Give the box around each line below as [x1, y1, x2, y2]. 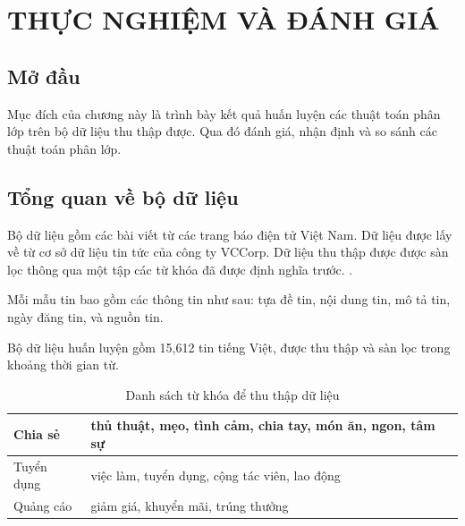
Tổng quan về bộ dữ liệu [7, 182, 239, 210]
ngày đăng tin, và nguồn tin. [7, 307, 164, 326]
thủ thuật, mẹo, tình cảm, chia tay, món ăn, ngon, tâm [90, 416, 435, 435]
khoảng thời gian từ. [7, 355, 119, 374]
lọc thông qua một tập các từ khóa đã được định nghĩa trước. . [7, 259, 353, 278]
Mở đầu [7, 62, 80, 89]
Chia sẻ [13, 425, 60, 444]
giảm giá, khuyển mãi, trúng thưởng [90, 496, 289, 515]
